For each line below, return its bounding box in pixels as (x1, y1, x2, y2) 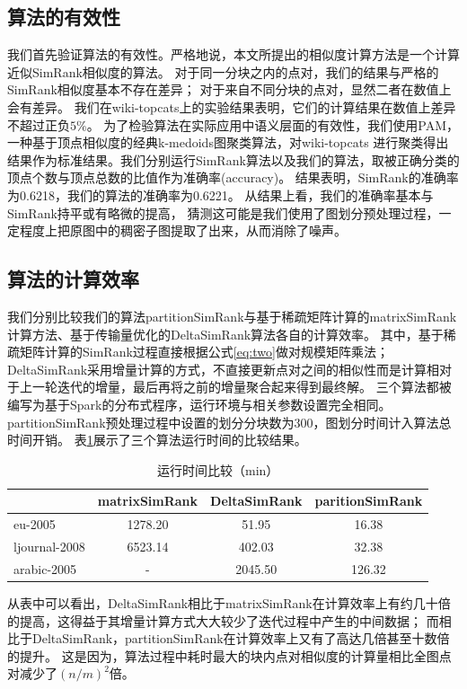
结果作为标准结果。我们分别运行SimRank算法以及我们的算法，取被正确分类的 (7, 150, 460, 169)
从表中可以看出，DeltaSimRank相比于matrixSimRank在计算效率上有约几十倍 (7, 593, 451, 612)
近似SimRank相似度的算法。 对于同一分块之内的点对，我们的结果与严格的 (7, 62, 439, 81)
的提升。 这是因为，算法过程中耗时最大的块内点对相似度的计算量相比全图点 (7, 646, 452, 665)
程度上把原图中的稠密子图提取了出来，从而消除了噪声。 (19, 221, 347, 240)
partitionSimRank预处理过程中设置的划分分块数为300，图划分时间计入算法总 (7, 412, 452, 431)
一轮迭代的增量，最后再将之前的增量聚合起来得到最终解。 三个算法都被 (31, 377, 452, 396)
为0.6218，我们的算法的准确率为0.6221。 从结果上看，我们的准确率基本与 (7, 185, 434, 204)
